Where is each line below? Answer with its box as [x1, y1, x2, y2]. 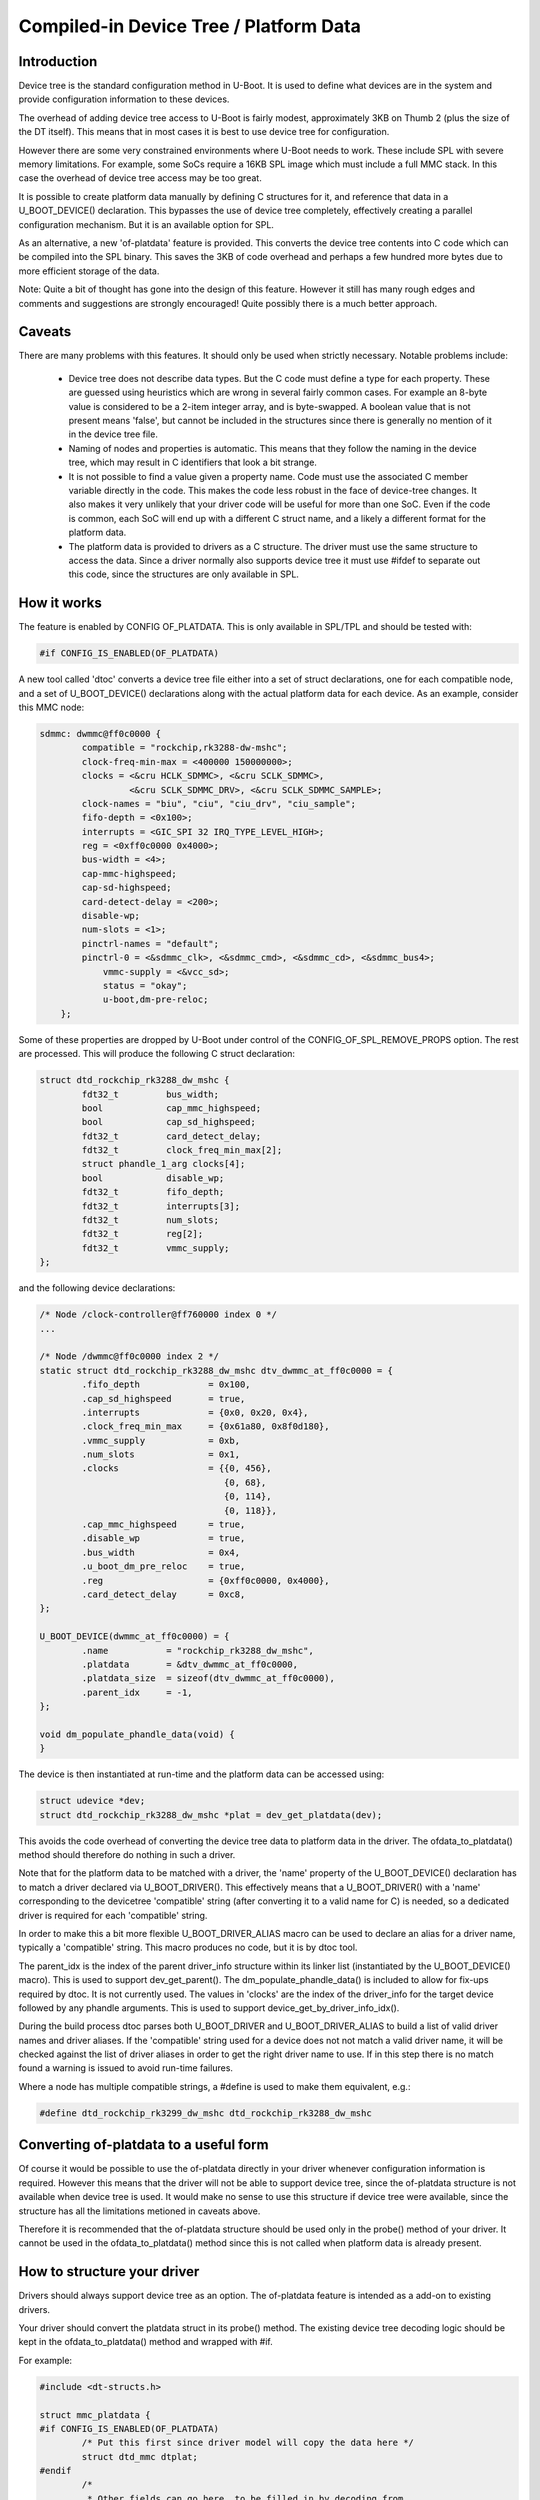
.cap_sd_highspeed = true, [81, 1393, 246, 1404]
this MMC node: [18, 701, 85, 713]
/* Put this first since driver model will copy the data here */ [81, 2437, 415, 2449]
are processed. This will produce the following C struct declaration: [18, 1048, 295, 1060]
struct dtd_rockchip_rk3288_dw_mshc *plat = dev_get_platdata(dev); [39, 1809, 383, 1820]
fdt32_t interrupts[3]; [81, 1200, 240, 1212]
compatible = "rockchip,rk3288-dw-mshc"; [81, 742, 288, 754]
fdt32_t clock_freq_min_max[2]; [81, 1145, 283, 1156]
